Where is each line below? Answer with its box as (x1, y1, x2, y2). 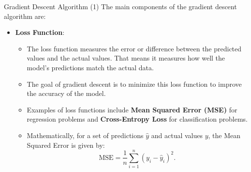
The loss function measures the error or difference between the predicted (27, 43, 242, 53)
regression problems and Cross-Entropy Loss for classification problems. (27, 114, 248, 124)
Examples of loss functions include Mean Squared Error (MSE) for (27, 104, 237, 114)
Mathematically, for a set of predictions (27, 130, 144, 140)
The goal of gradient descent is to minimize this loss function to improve (27, 78, 242, 89)
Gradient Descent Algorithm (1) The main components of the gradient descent (4, 1, 237, 11)
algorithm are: (4, 11, 46, 21)
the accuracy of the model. (27, 88, 106, 98)
